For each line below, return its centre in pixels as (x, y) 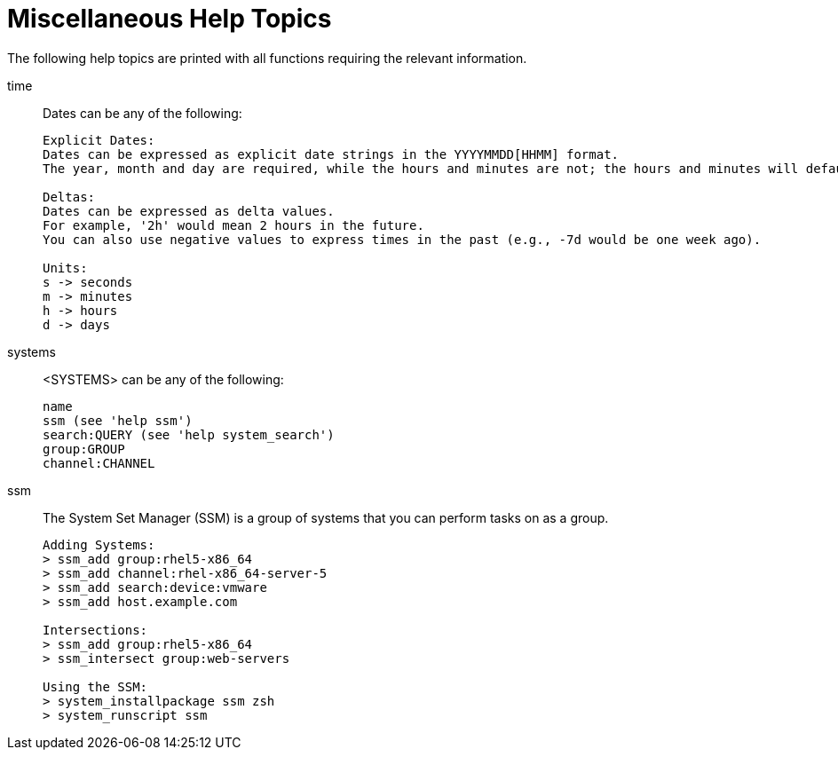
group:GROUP (84, 449)
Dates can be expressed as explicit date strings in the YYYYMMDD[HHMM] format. (331, 154)
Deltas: (69, 197)
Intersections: (95, 630)
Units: (65, 268)
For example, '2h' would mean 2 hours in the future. (233, 225)
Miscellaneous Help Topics (170, 19)
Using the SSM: (95, 686)
